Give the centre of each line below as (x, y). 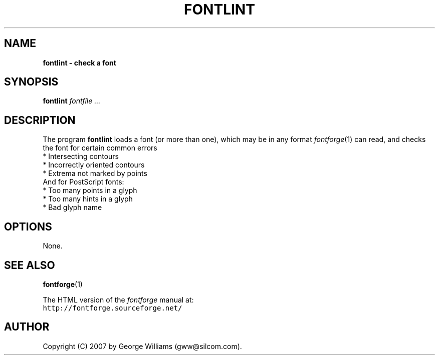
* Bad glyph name (72, 207)
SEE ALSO (30, 265)
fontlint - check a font (79, 62)
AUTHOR (27, 327)
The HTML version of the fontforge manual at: (118, 299)
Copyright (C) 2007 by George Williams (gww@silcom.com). (142, 346)
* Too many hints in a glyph (88, 199)
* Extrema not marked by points (95, 173)
